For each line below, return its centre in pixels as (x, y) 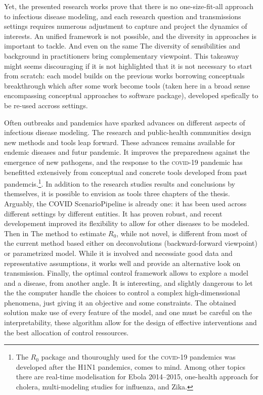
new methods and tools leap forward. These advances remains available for (120, 142)
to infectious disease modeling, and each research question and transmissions (123, 16)
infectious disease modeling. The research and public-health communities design (128, 132)
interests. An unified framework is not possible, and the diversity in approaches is (130, 36)
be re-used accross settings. (46, 105)
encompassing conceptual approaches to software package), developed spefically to (131, 95)
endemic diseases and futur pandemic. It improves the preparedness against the (127, 152)
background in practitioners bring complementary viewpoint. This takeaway (122, 55)
